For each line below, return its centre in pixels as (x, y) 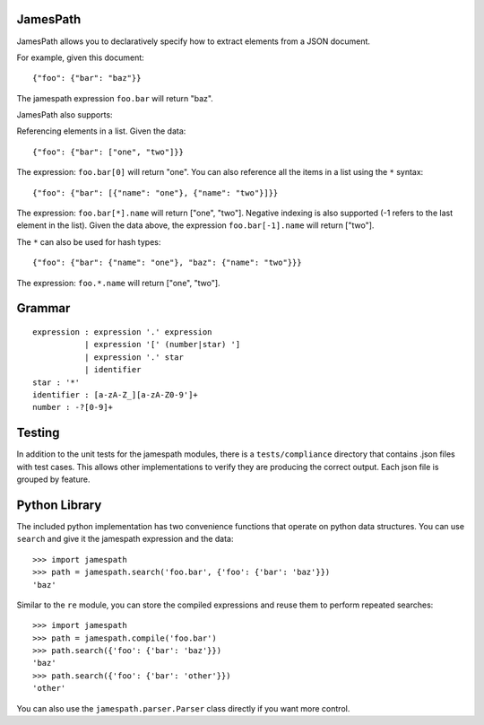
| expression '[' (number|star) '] (162, 345)
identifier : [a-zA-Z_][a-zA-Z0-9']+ (116, 394)
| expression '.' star (134, 357)
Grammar (43, 308)
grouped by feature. (53, 479)
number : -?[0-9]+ (73, 407)
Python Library (59, 505)
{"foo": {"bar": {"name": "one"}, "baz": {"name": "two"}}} (167, 263)
